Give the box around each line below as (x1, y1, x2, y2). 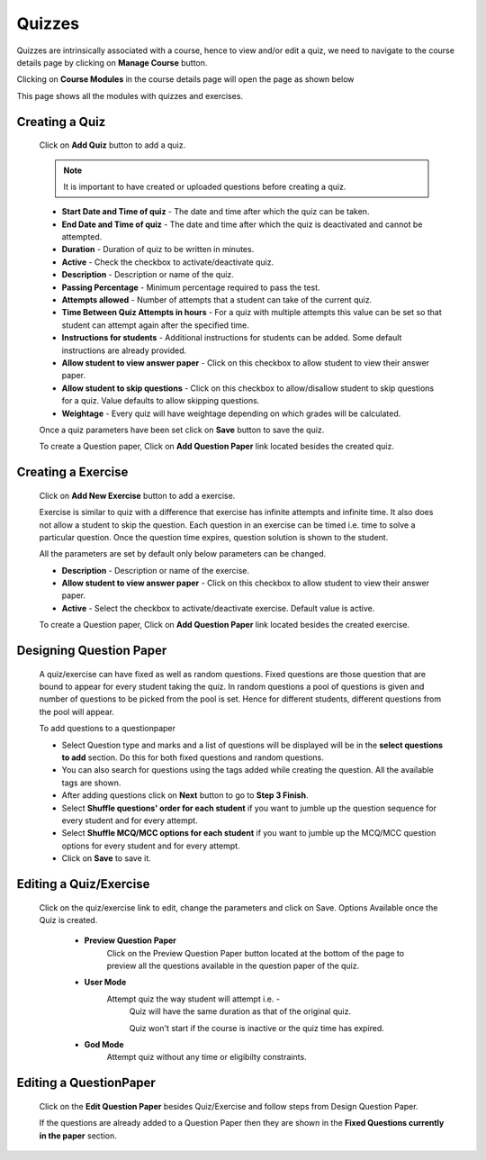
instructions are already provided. (61, 345, 187, 356)
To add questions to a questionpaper (39, 723, 175, 734)
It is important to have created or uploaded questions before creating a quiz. (63, 181, 346, 192)
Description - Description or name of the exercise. (61, 565, 249, 575)
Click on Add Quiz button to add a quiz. (39, 140, 186, 150)
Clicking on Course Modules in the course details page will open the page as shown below (16, 74, 355, 85)
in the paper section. (39, 1130, 117, 1141)
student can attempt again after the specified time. (61, 320, 249, 331)
